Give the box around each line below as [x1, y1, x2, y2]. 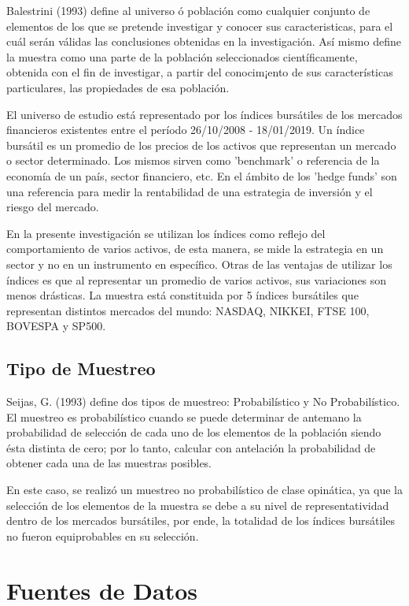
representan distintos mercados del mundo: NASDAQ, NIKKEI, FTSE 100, [6, 302, 370, 318]
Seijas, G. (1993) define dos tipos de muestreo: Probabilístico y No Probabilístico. [6, 393, 400, 410]
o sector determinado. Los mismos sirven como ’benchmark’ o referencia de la [6, 152, 380, 169]
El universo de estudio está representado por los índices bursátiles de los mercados [6, 106, 403, 122]
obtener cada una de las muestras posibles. [6, 455, 212, 471]
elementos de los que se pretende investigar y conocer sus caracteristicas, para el [6, 17, 393, 34]
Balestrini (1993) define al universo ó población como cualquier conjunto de [6, 2, 370, 18]
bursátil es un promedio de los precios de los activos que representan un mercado [6, 136, 396, 153]
